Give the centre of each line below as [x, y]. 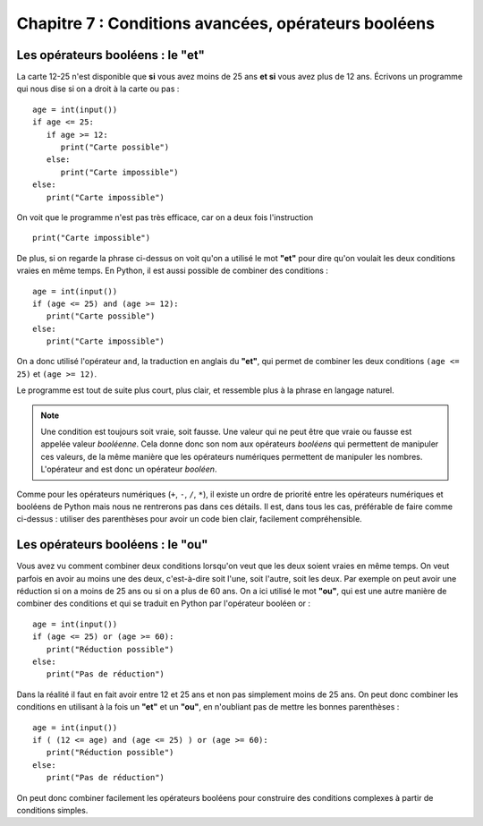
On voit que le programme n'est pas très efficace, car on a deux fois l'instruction [165, 217]
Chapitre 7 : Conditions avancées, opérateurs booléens [226, 23]
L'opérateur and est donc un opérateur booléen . [129, 469]
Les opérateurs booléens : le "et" [111, 55]
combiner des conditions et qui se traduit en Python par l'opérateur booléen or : [164, 603]
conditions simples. [52, 810]
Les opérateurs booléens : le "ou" [112, 545]
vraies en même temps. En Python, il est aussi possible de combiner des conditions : [172, 271]
